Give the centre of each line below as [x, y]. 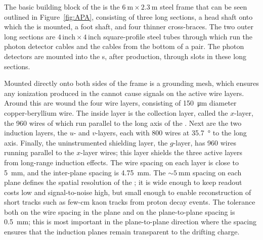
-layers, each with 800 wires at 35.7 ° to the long [171, 133]
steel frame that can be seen [204, 7]
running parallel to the [39, 152]
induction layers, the [36, 133]
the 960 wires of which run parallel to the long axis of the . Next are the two [123, 123]
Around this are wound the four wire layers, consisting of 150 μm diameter [120, 103]
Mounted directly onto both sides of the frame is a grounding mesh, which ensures [131, 83]
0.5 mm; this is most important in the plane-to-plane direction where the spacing [130, 222]
